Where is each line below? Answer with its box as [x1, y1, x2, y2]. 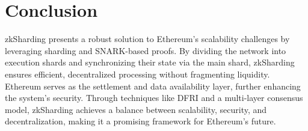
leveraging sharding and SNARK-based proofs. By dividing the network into [5, 44, 286, 56]
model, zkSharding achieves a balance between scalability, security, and [5, 103, 267, 115]
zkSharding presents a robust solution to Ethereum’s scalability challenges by [5, 32, 290, 45]
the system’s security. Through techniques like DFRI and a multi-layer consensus [5, 91, 303, 104]
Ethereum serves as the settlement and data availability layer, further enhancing [5, 79, 301, 92]
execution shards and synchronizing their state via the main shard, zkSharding [5, 56, 295, 69]
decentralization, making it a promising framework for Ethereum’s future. [5, 115, 276, 127]
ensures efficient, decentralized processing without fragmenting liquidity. [5, 67, 270, 80]
